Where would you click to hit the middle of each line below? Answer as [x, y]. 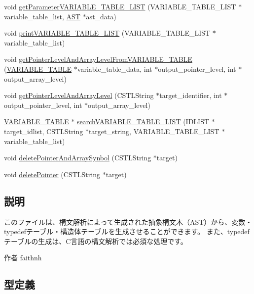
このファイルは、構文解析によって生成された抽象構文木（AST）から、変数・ [128, 221]
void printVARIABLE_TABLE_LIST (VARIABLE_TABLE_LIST [107, 33]
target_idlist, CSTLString [44, 131]
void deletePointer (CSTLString [52, 174]
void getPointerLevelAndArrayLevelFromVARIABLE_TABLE [98, 59]
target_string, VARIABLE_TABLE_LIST [154, 131]
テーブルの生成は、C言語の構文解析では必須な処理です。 [96, 241]
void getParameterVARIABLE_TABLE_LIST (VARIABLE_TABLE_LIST [120, 6]
